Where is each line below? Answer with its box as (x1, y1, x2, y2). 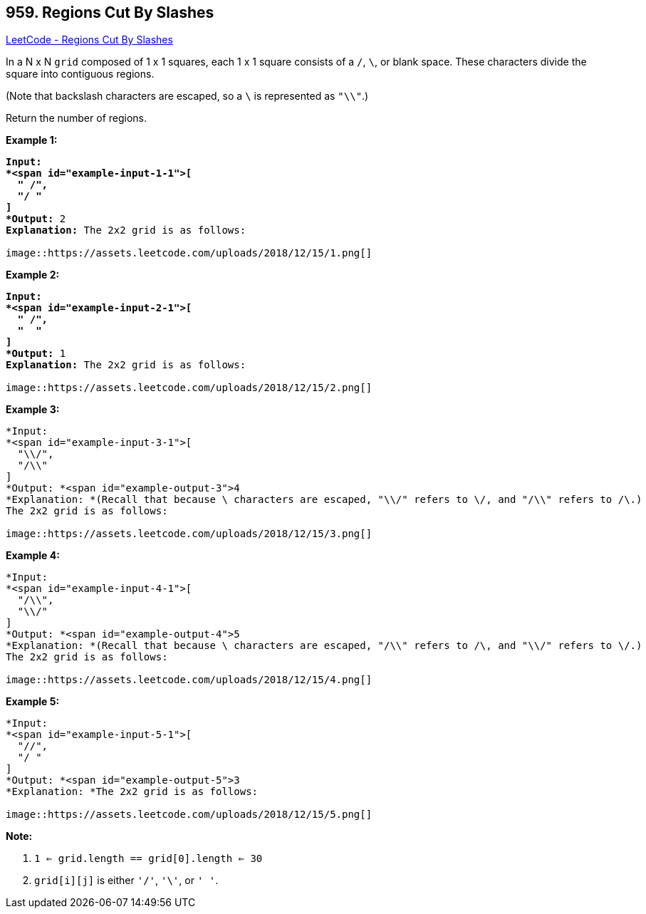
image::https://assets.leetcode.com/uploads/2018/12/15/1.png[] (6, 247, 373, 259)
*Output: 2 (6, 213, 66, 225)
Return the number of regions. (6, 112, 147, 125)
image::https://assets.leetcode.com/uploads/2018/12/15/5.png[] (6, 809, 373, 821)
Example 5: (6, 695, 60, 708)
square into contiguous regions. (6, 68, 155, 81)
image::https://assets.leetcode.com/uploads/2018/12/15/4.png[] (6, 674, 373, 686)
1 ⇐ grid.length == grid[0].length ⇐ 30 (34, 853, 263, 865)
